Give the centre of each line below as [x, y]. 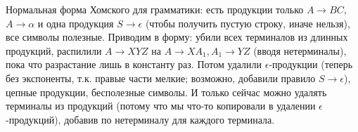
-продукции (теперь [311, 64]
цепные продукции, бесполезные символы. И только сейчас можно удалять [166, 92]
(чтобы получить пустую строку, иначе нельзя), [248, 23]
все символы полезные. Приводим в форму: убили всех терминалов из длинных [177, 37]
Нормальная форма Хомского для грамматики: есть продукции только [155, 9]
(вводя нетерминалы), [300, 50]
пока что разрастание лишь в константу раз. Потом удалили [134, 64]
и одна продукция [76, 23]
